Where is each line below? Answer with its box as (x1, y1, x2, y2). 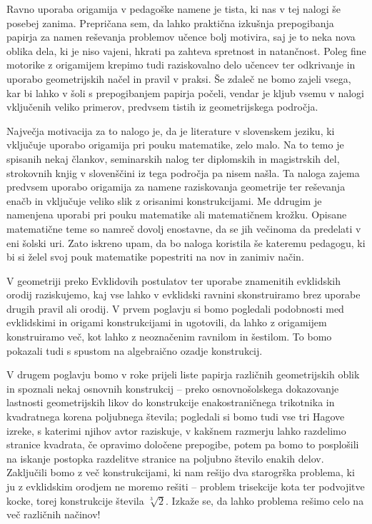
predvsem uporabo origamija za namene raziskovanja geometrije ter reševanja (6, 179, 346, 194)
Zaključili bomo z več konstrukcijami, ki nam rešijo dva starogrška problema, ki (6, 465, 355, 480)
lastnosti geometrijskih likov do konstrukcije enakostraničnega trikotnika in (6, 395, 335, 410)
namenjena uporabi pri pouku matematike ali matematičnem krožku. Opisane (6, 207, 347, 222)
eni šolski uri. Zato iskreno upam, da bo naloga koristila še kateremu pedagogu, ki (6, 235, 366, 250)
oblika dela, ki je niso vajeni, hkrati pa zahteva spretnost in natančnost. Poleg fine (6, 43, 366, 58)
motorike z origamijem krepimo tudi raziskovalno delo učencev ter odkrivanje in (6, 57, 356, 72)
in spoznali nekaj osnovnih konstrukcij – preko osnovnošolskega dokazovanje (6, 381, 339, 395)
